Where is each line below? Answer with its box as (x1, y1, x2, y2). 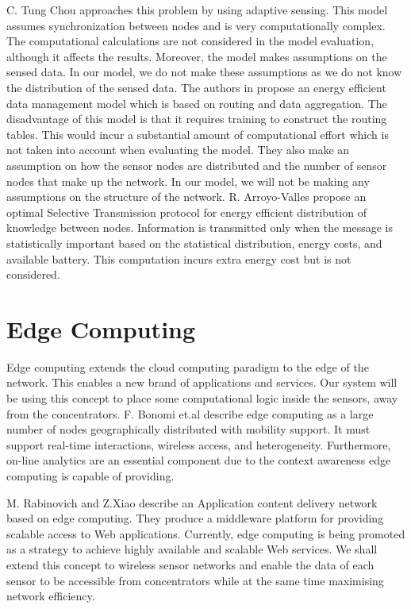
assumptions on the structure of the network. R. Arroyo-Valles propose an (6, 188, 367, 205)
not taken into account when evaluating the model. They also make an (6, 141, 350, 158)
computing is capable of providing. (6, 467, 175, 484)
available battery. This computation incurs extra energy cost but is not (6, 250, 351, 267)
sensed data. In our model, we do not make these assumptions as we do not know (6, 64, 402, 80)
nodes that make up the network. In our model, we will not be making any (6, 172, 370, 189)
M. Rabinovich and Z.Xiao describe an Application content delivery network (6, 494, 378, 511)
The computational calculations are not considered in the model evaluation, (6, 33, 375, 49)
